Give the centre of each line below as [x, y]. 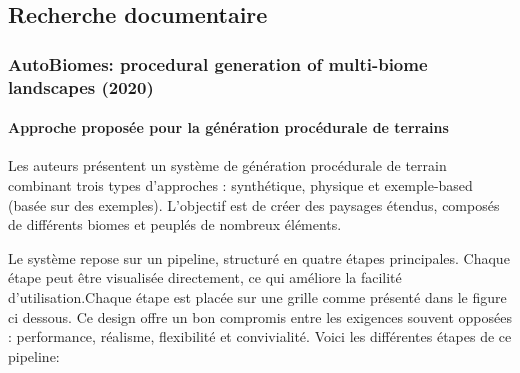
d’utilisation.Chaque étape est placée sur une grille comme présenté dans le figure [257, 296]
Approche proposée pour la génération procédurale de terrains [228, 127]
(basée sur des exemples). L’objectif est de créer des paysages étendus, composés [254, 204]
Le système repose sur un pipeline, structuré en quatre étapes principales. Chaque [259, 257]
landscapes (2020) [81, 86]
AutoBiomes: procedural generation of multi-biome [218, 63]
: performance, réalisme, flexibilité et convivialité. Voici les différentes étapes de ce [260, 336]
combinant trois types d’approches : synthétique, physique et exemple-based [240, 184]
